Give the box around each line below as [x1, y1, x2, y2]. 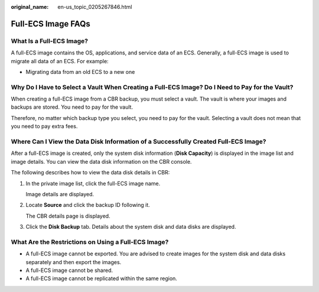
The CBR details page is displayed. [25, 212, 110, 219]
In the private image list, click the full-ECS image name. [25, 180, 161, 187]
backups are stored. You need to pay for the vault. [11, 103, 133, 111]
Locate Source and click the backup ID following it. [25, 202, 150, 209]
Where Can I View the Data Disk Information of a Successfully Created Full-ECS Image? [11, 138, 266, 146]
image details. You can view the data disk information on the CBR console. [11, 158, 192, 165]
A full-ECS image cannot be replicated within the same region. [25, 275, 177, 282]
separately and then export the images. [25, 258, 122, 265]
